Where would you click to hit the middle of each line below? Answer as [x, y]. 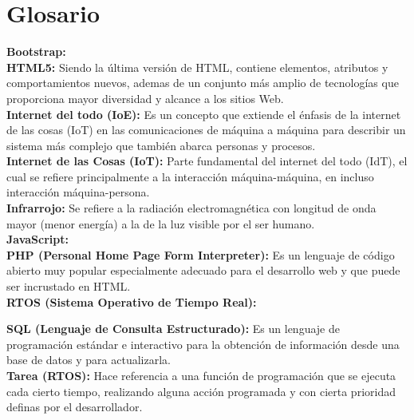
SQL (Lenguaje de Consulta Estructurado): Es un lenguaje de [173, 329]
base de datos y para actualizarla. [89, 360]
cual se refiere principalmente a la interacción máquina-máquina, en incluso [190, 176]
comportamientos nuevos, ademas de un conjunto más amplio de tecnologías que [203, 83]
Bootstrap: [36, 52]
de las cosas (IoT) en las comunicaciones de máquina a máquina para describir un [206, 130]
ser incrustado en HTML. [69, 286]
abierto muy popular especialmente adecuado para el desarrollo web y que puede [203, 270]
